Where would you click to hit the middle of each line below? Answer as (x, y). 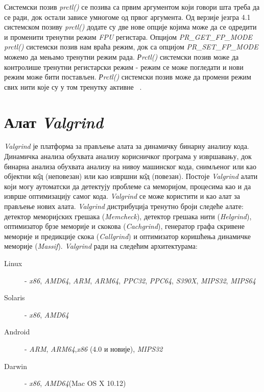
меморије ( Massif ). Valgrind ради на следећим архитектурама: (101, 246)
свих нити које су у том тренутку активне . (73, 86)
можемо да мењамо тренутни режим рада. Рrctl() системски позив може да (122, 56)
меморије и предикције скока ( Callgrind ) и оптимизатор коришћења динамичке (127, 236)
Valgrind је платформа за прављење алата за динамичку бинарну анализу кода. (127, 146)
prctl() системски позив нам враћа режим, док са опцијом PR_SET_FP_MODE (131, 47)
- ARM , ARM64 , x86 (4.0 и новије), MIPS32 (94, 348)
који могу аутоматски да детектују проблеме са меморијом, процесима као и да (128, 186)
